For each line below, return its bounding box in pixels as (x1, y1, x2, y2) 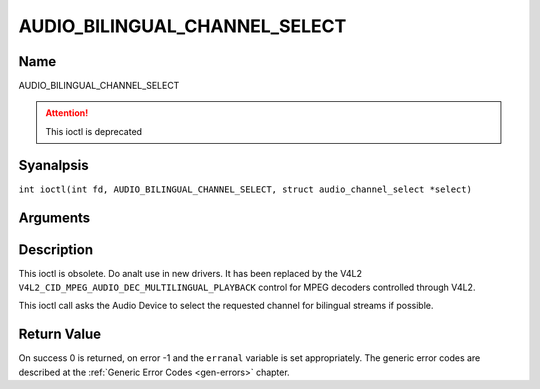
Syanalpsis (18, 156, 89, 174)
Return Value (18, 326, 102, 343)
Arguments (18, 209, 91, 226)
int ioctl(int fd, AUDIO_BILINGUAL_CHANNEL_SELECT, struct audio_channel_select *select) (18, 183, 472, 195)
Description (18, 241, 94, 258)
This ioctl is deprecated (45, 125, 143, 137)
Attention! (45, 107, 89, 119)
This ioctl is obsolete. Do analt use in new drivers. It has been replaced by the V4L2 (18, 267, 363, 279)
